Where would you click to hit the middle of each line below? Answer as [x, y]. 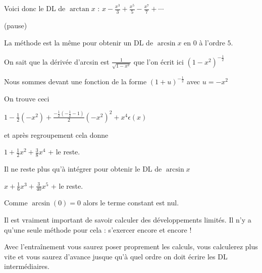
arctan [79, 9]
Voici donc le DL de [35, 8]
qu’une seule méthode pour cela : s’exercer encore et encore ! [98, 229]
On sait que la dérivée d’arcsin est [57, 61]
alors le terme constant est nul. [131, 203]
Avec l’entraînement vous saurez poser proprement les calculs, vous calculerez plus [131, 247]
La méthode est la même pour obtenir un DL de [79, 42]
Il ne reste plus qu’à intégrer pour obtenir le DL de [83, 169]
